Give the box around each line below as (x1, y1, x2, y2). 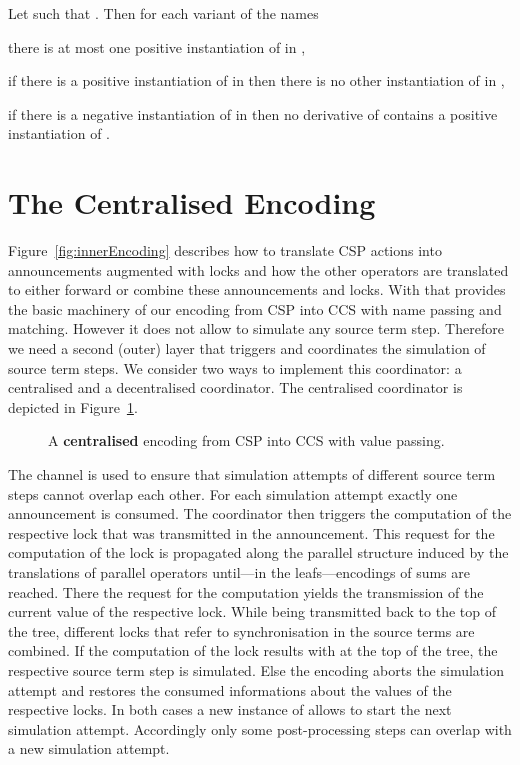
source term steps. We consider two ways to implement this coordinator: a (8, 357, 462, 378)
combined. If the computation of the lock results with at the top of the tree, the (8, 640, 498, 661)
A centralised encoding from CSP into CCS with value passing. (48, 430, 445, 451)
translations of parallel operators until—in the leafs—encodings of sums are (8, 562, 470, 582)
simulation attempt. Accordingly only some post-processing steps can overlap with (8, 718, 512, 739)
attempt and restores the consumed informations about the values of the (8, 679, 452, 700)
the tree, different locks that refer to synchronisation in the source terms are (8, 620, 475, 641)
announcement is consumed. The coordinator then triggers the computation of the (8, 503, 512, 524)
